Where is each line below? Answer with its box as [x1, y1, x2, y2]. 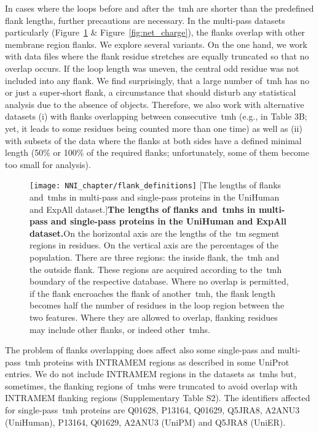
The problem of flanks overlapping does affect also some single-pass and [5, 343, 275, 356]
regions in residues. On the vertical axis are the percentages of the [30, 239, 278, 251]
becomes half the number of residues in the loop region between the [30, 299, 285, 312]
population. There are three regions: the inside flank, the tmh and [30, 250, 280, 263]
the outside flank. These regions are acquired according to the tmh [30, 262, 282, 275]
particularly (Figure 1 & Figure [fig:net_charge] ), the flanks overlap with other [5, 26, 305, 39]
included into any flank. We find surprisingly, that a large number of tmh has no [5, 74, 310, 86]
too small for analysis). [5, 158, 91, 171]
